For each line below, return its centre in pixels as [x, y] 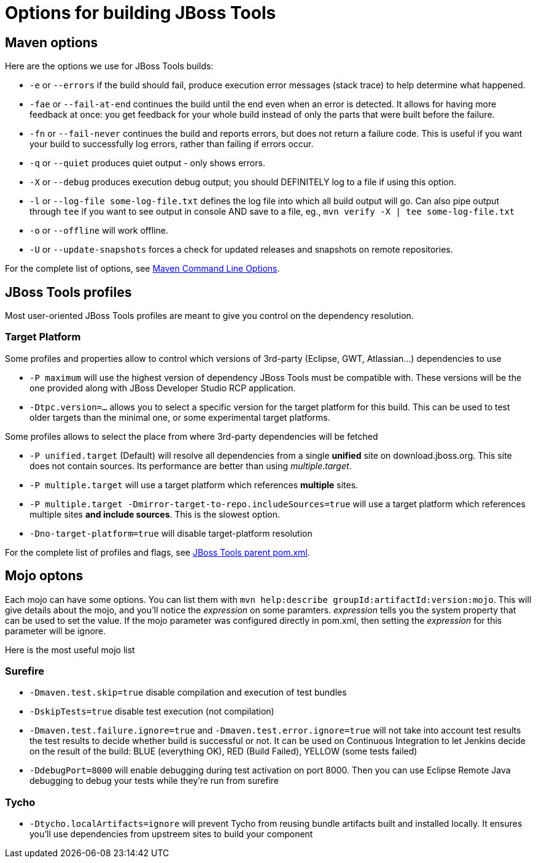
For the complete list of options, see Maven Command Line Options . [142, 269]
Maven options [52, 42]
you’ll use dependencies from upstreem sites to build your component [171, 834]
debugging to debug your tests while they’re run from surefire [154, 781]
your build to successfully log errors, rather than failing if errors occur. [172, 144]
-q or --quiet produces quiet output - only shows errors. [147, 163]
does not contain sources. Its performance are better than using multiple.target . [191, 466]
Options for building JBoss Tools [141, 13]
